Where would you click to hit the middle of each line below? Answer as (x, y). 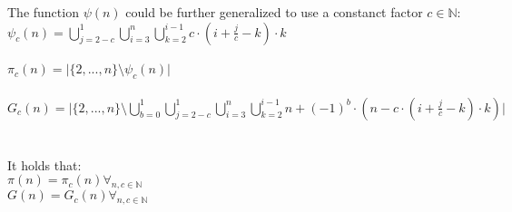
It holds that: (44, 164)
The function (43, 12)
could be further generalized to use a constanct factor (274, 12)
